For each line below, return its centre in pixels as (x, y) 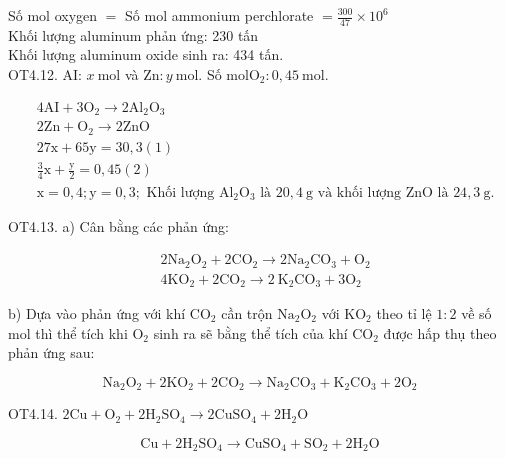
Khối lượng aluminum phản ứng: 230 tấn (133, 34)
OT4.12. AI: (45, 74)
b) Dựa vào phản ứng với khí (97, 313)
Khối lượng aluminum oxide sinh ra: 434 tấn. (146, 54)
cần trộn (247, 313)
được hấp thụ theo (440, 332)
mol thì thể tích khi (68, 332)
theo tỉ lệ (404, 313)
